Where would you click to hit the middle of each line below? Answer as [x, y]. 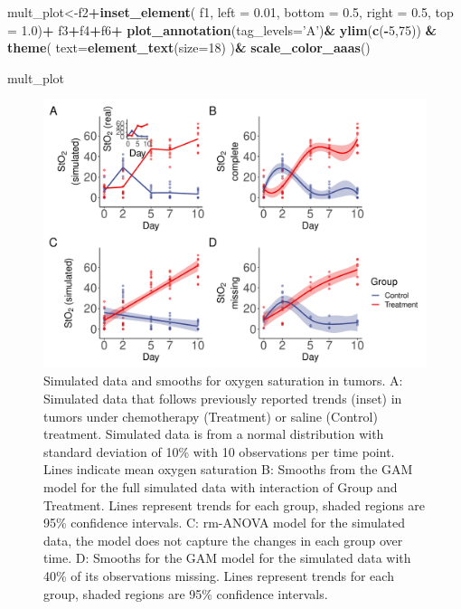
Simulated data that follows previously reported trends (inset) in [223, 399]
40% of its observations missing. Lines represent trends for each [219, 575]
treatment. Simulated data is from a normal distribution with [214, 434]
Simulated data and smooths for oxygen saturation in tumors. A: [223, 381]
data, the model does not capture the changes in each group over [223, 540]
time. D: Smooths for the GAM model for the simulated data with [227, 558]
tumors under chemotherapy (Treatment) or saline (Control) [211, 416]
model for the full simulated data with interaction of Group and [221, 487]
